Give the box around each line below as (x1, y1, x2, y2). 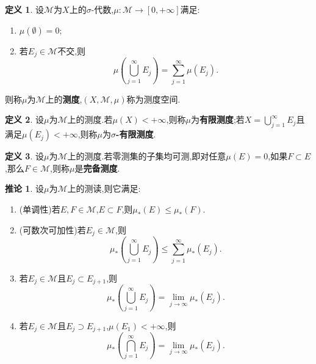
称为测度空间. (126, 92, 181, 105)
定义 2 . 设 (5, 113, 44, 126)
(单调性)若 (19, 202, 60, 215)
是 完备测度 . (74, 161, 120, 174)
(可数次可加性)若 (19, 223, 86, 236)
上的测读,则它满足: (67, 182, 141, 195)
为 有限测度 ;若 (190, 113, 245, 126)
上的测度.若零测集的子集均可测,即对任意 (67, 150, 226, 162)
